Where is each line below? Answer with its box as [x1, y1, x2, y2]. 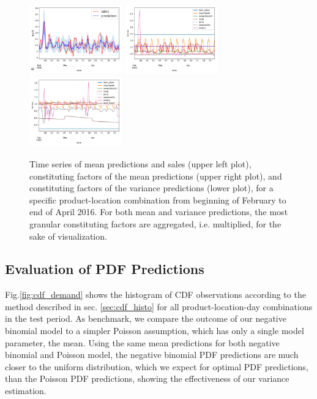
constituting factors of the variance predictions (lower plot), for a [29, 181, 274, 194]
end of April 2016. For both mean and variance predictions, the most [29, 205, 288, 218]
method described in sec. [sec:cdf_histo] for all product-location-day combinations [5, 300, 313, 313]
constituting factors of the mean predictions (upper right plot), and [29, 169, 282, 182]
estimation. [5, 384, 47, 397]
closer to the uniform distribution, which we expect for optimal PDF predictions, [5, 360, 308, 373]
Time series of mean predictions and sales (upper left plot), [29, 157, 252, 170]
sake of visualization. [29, 229, 107, 242]
